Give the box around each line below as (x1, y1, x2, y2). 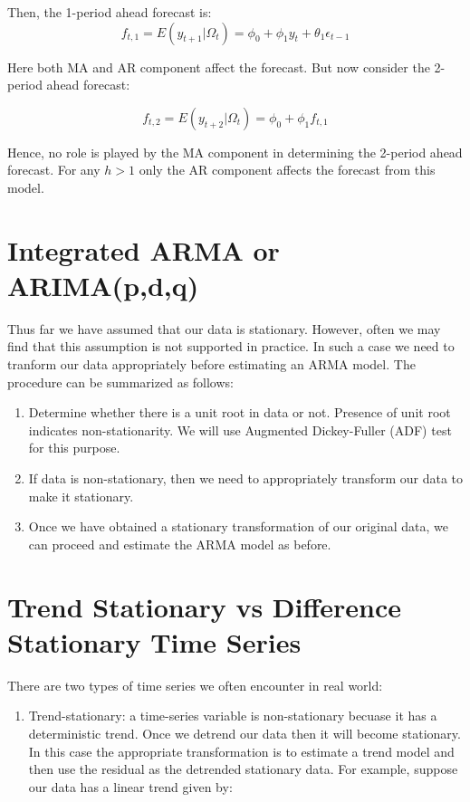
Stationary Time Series (7, 623, 302, 660)
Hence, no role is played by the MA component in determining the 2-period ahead (7, 142, 463, 161)
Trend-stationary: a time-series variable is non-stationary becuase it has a (28, 706, 437, 725)
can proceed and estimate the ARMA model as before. (28, 534, 331, 553)
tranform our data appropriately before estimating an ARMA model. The (7, 355, 416, 374)
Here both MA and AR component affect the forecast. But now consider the (7, 57, 430, 76)
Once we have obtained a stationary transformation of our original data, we (28, 517, 448, 536)
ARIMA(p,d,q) (7, 266, 199, 303)
